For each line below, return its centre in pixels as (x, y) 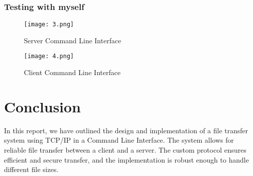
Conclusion (43, 106)
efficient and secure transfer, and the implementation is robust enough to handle (126, 159)
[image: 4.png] (49, 56)
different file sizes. (31, 169)
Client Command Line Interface (72, 72)
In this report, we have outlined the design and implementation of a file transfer (126, 130)
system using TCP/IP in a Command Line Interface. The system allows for (119, 140)
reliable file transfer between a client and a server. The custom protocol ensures (125, 150)
